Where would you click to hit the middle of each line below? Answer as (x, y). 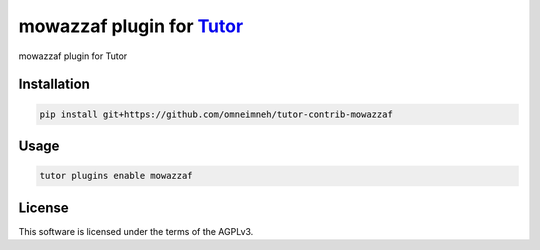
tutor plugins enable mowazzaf (116, 176)
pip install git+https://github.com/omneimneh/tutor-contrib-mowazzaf (216, 114)
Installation (54, 84)
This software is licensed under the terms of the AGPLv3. (136, 231)
